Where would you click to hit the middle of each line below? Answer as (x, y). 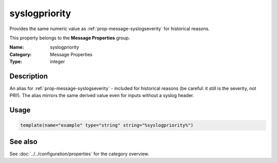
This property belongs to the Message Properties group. (70, 38)
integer (57, 62)
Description (29, 76)
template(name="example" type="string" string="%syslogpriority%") (107, 125)
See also (24, 141)
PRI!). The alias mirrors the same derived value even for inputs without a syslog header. (102, 96)
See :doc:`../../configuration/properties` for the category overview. (79, 154)
